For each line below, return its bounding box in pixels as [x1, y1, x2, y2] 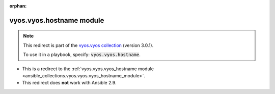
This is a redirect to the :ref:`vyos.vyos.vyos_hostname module [22, 66, 154, 72]
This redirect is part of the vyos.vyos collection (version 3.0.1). [23, 42, 154, 48]
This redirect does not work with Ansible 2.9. [22, 80, 117, 86]
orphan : [9, 3, 27, 9]
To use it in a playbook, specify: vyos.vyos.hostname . [23, 52, 141, 58]
